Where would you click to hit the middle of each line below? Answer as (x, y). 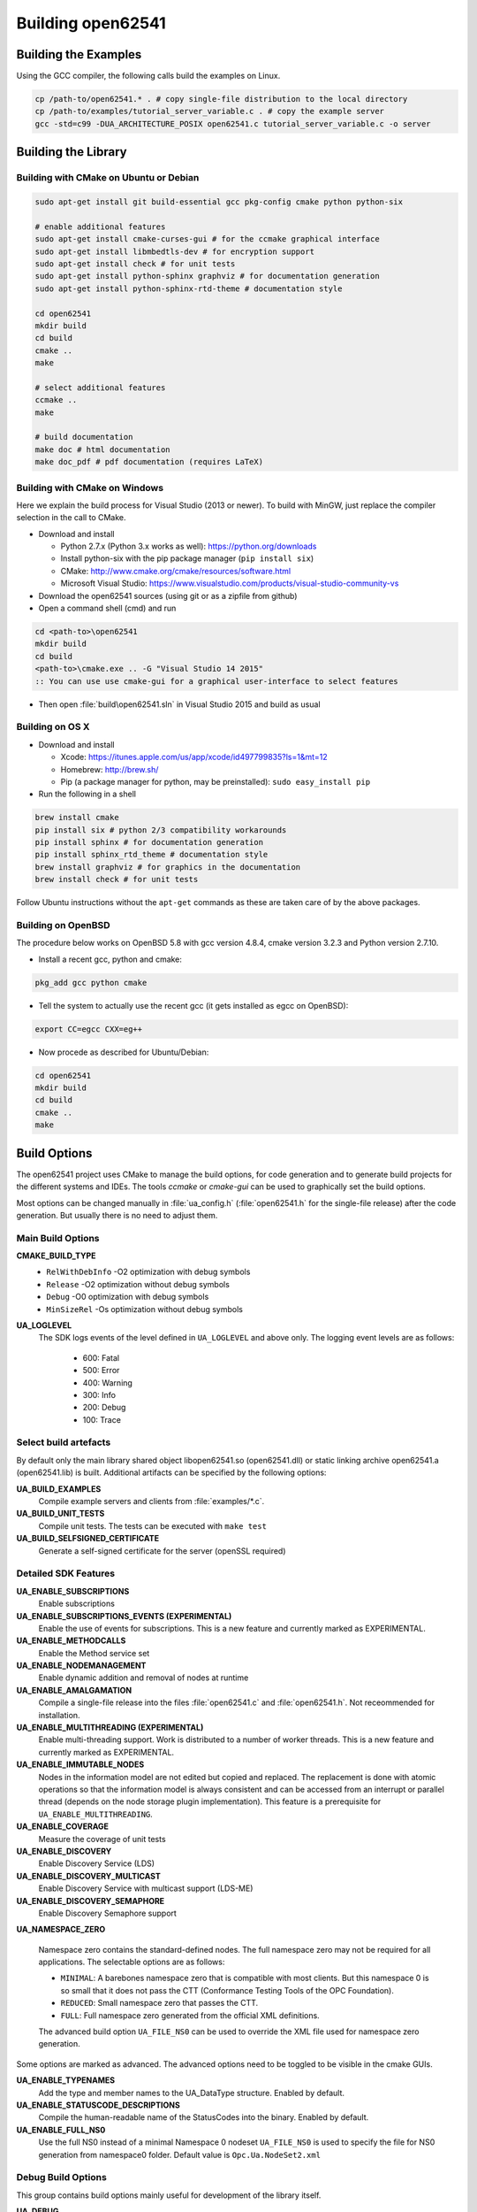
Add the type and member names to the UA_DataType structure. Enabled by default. (191, 2093)
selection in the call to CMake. (72, 518)
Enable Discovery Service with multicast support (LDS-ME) (146, 1888)
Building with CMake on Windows (90, 488)
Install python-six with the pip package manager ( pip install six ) (187, 558)
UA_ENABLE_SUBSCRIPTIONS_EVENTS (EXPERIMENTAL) (124, 1616)
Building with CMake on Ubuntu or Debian (108, 178)
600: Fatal (101, 1357)
